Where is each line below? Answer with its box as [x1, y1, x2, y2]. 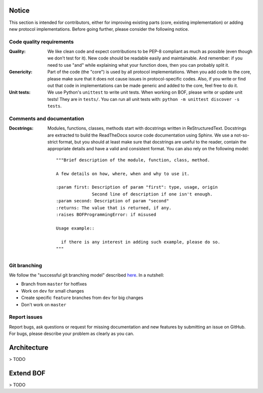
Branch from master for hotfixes [21, 281, 87, 287]
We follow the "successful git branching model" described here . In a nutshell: [9, 272, 164, 278]
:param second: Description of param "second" [56, 198, 169, 204]
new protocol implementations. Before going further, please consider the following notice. [9, 26, 189, 32]
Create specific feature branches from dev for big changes [21, 295, 144, 301]
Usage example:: [56, 225, 95, 231]
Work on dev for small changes [21, 288, 84, 294]
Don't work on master [21, 301, 67, 307]
